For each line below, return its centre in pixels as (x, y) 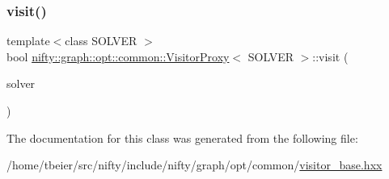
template (28, 41)
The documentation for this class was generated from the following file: (182, 137)
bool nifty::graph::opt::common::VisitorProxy (118, 56)
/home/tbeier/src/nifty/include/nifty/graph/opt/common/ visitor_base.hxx (194, 165)
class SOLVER (101, 41)
